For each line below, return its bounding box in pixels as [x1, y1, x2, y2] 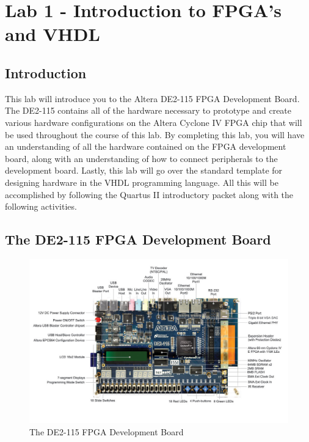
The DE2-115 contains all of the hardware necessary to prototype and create [5, 104, 292, 117]
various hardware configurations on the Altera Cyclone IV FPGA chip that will [5, 116, 302, 128]
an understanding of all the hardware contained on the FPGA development [5, 140, 286, 153]
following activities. [5, 200, 77, 213]
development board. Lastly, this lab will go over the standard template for [5, 164, 283, 177]
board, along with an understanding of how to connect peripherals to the [5, 152, 278, 164]
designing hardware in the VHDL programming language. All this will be [5, 175, 278, 188]
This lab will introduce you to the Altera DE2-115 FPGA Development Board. [5, 92, 300, 105]
